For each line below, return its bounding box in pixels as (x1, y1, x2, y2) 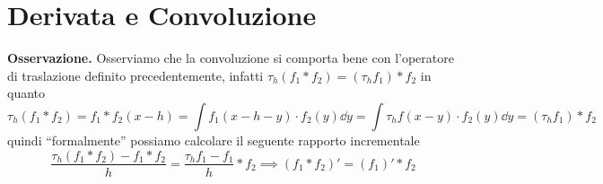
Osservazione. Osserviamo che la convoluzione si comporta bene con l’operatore (7, 48, 454, 67)
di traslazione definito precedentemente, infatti (7, 66, 264, 84)
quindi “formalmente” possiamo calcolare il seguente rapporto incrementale (7, 130, 420, 149)
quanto (7, 83, 46, 102)
